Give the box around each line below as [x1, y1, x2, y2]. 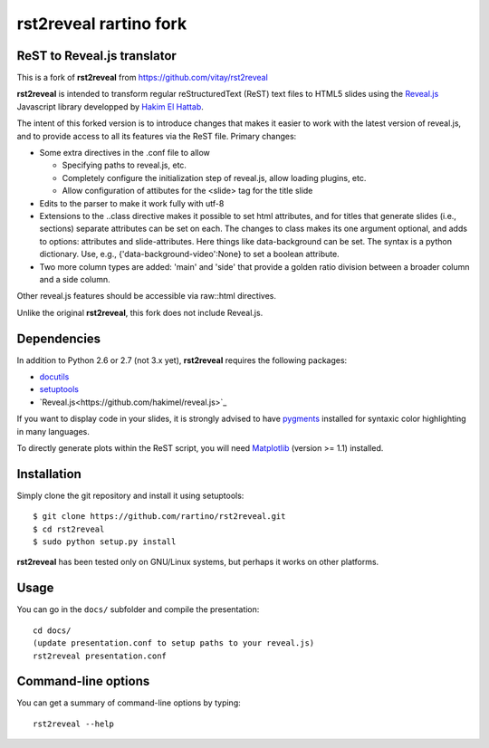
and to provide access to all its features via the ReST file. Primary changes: [16, 130, 297, 141]
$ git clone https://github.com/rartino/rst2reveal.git [33, 512, 286, 522]
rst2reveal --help [33, 718, 115, 729]
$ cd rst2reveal [33, 523, 105, 534]
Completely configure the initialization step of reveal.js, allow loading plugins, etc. [62, 172, 367, 183]
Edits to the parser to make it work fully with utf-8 [39, 197, 225, 208]
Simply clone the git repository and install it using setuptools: [16, 490, 244, 501]
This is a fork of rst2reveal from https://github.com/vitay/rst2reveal [16, 72, 269, 83]
